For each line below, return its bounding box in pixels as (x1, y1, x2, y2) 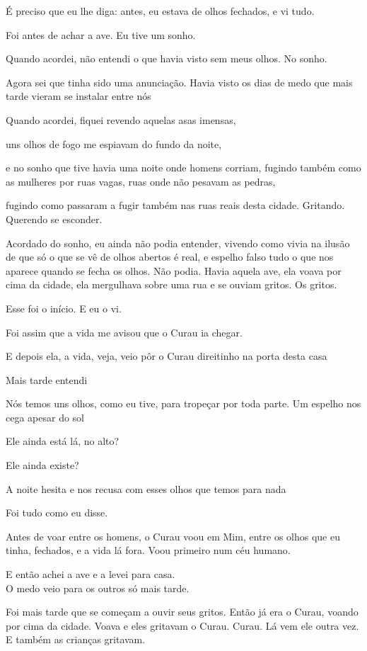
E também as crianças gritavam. (6, 632, 146, 647)
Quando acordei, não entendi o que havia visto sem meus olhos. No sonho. (6, 51, 327, 66)
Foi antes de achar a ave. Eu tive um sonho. (6, 27, 196, 42)
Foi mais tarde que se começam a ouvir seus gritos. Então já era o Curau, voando (6, 604, 359, 619)
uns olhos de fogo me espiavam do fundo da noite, (6, 136, 222, 151)
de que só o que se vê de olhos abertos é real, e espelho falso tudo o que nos (6, 249, 334, 264)
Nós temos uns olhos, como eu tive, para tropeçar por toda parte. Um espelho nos (6, 396, 361, 411)
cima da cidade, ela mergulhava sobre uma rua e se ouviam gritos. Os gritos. (6, 277, 337, 292)
